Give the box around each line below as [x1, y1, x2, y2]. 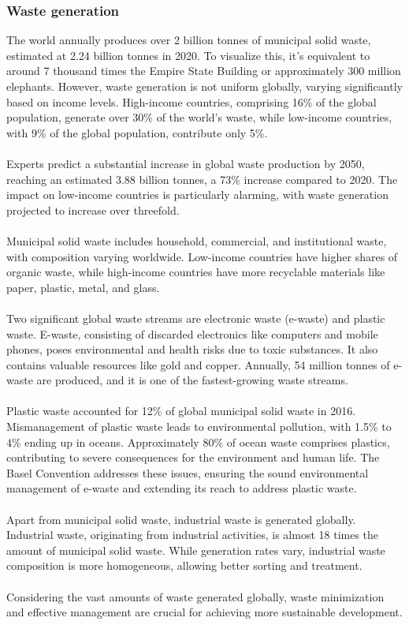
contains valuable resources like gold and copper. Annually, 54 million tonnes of [6, 356, 390, 372]
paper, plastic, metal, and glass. [6, 279, 160, 295]
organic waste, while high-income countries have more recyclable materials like [6, 264, 385, 280]
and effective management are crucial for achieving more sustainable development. [6, 604, 403, 620]
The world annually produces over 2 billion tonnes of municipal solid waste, [6, 32, 371, 48]
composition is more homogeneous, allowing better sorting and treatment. [6, 557, 363, 574]
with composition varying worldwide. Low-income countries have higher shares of [6, 248, 398, 264]
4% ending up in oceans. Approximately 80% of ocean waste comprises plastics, [6, 433, 390, 450]
